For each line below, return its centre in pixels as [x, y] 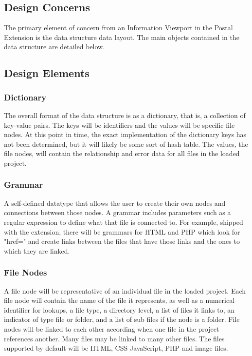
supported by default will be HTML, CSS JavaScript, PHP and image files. [116, 348]
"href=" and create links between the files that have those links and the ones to [122, 241]
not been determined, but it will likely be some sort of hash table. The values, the [126, 144]
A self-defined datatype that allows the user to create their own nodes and [115, 203]
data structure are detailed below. [54, 47]
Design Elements [47, 73]
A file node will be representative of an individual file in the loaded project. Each [125, 290]
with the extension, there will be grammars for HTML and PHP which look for [122, 231]
